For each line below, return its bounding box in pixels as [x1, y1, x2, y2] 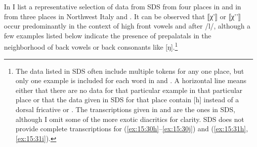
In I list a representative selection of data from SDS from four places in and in [4, 1, 241, 11]
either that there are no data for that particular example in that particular [15, 85, 243, 95]
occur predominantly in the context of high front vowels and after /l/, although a [4, 21, 251, 31]
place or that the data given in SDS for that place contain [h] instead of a [15, 94, 239, 105]
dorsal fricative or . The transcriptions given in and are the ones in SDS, [15, 104, 235, 114]
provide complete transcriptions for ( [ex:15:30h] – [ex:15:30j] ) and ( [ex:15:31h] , [15, 123, 248, 134]
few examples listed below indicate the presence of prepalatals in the [4, 30, 212, 40]
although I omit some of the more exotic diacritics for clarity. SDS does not [15, 114, 244, 124]
